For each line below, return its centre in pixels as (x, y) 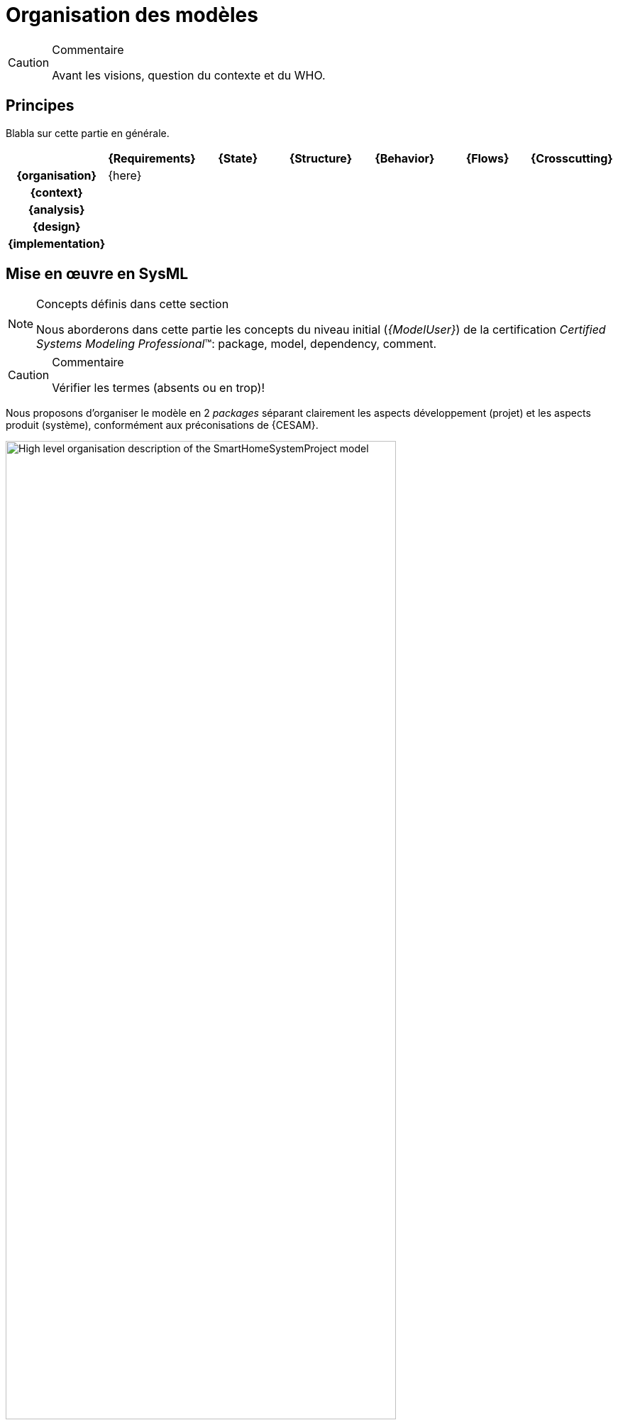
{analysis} (56, 209)
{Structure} (321, 158)
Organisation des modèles (132, 15)
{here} (125, 175)
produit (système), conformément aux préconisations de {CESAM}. (162, 425)
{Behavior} (405, 158)
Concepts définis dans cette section (133, 304)
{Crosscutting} (572, 158)
